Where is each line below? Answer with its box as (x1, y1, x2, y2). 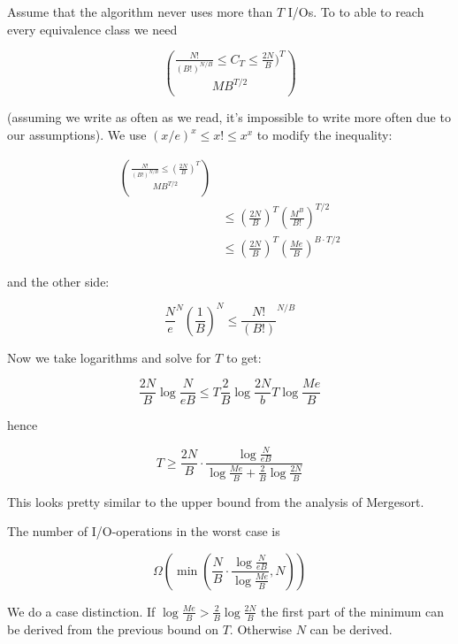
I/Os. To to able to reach (287, 3, 424, 20)
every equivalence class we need (7, 19, 178, 38)
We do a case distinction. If (7, 602, 156, 620)
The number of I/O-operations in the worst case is (7, 522, 280, 540)
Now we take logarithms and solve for (7, 348, 211, 366)
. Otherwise (229, 619, 292, 638)
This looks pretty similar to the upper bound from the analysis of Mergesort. (7, 492, 424, 510)
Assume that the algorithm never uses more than (7, 3, 273, 20)
